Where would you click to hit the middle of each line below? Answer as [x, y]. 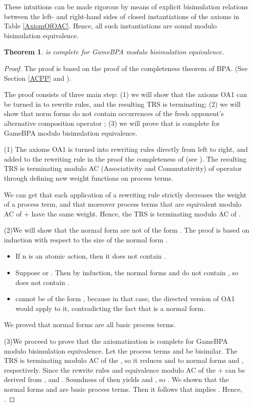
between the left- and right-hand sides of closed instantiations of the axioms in [122, 16]
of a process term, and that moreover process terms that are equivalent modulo [123, 204]
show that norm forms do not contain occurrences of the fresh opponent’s [114, 113]
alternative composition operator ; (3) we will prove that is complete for [112, 123]
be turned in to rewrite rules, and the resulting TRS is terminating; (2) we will [122, 104]
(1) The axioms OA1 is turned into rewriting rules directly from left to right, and [126, 149]
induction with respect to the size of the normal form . [86, 239]
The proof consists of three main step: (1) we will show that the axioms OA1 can [126, 94]
